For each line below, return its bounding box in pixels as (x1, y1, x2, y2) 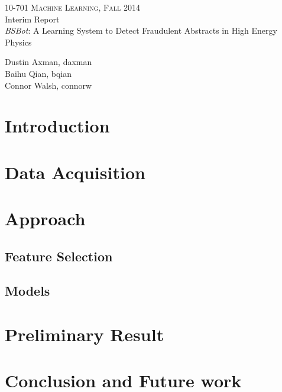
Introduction (5, 114, 110, 138)
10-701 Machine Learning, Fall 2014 (5, 1, 140, 13)
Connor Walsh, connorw (5, 79, 92, 91)
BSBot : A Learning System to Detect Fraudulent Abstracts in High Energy (5, 24, 277, 37)
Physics (5, 35, 32, 48)
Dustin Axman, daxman (5, 56, 92, 68)
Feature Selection (5, 247, 113, 265)
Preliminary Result (5, 322, 164, 346)
